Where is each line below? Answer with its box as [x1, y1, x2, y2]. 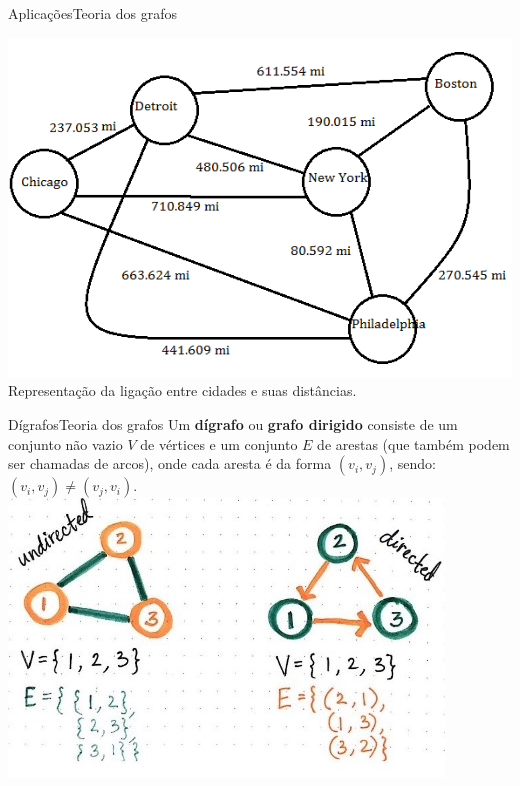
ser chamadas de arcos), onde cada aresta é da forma [8, 453, 332, 474]
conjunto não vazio [8, 433, 123, 454]
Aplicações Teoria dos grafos [8, 3, 178, 23]
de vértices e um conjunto [140, 433, 298, 454]
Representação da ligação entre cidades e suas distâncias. [8, 380, 357, 401]
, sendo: [389, 453, 436, 474]
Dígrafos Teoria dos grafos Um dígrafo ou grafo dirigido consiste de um [8, 413, 458, 434]
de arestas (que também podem [317, 433, 510, 454]
